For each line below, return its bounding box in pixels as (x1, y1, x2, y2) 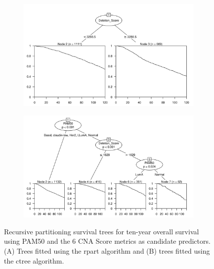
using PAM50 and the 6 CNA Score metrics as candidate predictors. (4, 236, 211, 246)
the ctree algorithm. (4, 255, 64, 266)
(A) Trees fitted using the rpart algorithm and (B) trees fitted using (4, 245, 210, 256)
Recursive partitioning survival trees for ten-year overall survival (4, 226, 199, 236)
